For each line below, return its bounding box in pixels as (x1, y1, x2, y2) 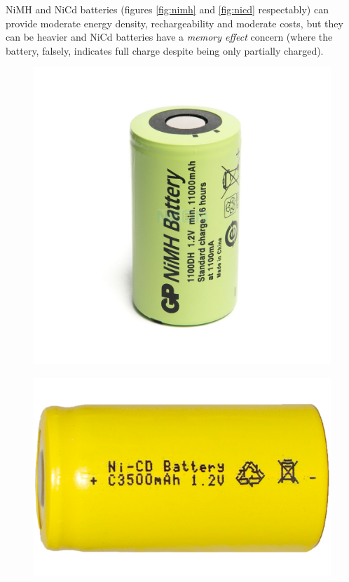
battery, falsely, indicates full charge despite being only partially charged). (6, 43, 324, 57)
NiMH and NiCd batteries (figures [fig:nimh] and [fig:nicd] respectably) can (6, 2, 329, 16)
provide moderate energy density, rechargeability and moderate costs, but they (6, 15, 343, 30)
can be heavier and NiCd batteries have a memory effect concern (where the (6, 29, 333, 44)
